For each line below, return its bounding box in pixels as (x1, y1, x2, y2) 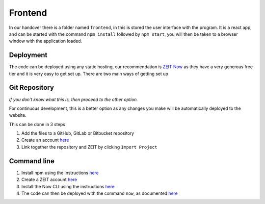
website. (9, 112, 26, 118)
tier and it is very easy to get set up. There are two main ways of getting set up (9, 71, 169, 76)
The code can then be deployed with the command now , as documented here (21, 190, 178, 196)
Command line (9, 157, 55, 165)
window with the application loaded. (9, 38, 82, 44)
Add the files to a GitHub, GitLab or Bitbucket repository (21, 130, 134, 136)
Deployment (9, 51, 48, 59)
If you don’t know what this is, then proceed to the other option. (9, 96, 138, 102)
